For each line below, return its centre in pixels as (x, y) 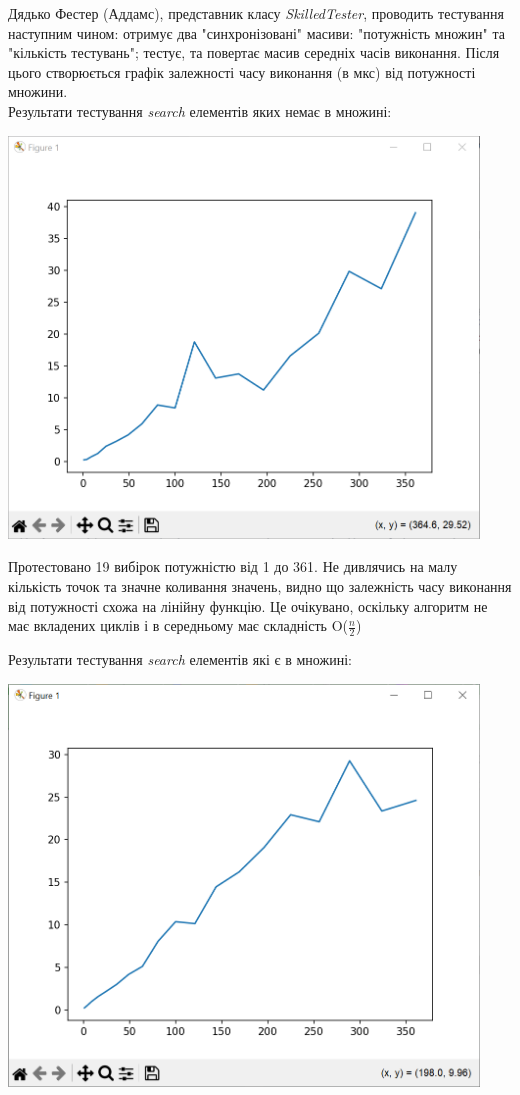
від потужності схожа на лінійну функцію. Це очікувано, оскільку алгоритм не (248, 605)
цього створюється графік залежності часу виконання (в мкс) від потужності (242, 71)
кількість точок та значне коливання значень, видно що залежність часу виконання (260, 586)
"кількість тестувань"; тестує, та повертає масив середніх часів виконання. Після (254, 52)
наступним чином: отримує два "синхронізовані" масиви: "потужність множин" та (256, 32)
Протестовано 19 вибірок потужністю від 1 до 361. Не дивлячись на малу (233, 566)
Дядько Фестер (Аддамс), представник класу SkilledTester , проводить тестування (256, 13)
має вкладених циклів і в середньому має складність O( (178, 625)
